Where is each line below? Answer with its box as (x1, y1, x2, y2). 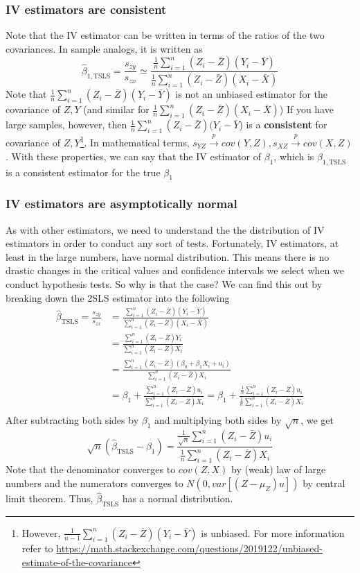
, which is (273, 148, 314, 163)
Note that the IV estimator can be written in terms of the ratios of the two (6, 28, 325, 42)
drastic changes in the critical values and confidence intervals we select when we (6, 263, 344, 277)
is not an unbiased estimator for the (175, 87, 327, 101)
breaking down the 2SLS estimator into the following (6, 290, 230, 305)
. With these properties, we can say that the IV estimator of (6, 148, 262, 163)
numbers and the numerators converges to (6, 475, 183, 490)
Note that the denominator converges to (6, 462, 176, 477)
